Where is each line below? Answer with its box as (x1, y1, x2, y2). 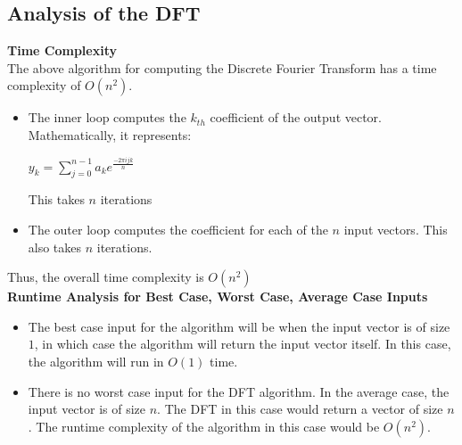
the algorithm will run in (28, 352, 164, 371)
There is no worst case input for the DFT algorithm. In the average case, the (28, 382, 450, 400)
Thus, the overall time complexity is (7, 268, 204, 286)
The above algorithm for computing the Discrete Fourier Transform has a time (7, 58, 437, 77)
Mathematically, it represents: (28, 125, 192, 144)
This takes (28, 190, 85, 209)
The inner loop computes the (28, 108, 186, 127)
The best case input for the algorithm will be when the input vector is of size (28, 317, 450, 335)
